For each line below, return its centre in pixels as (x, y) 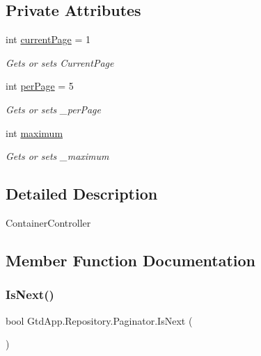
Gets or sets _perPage (54, 109)
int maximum (34, 132)
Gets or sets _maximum (57, 156)
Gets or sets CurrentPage (60, 62)
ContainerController (48, 222)
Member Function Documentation (131, 260)
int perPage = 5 (40, 86)
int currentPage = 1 (48, 39)
